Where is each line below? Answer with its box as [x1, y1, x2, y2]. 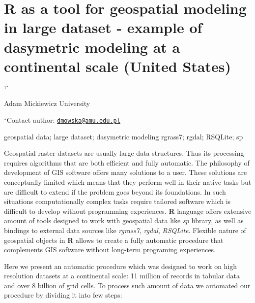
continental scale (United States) [4, 56, 231, 76]
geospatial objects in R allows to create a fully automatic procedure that [4, 235, 224, 245]
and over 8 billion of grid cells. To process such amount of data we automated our [4, 280, 251, 290]
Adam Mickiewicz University [4, 98, 90, 108]
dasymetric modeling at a [4, 36, 180, 57]
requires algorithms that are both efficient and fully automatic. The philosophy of [4, 157, 250, 168]
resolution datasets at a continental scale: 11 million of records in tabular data [4, 270, 240, 281]
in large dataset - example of [4, 17, 202, 37]
